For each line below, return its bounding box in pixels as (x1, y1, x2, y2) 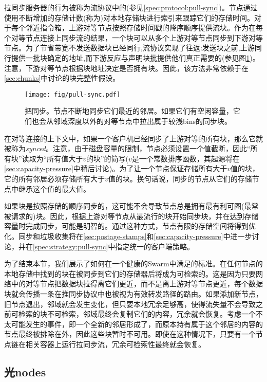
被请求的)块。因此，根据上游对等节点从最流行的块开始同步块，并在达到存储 (4, 210, 259, 221)
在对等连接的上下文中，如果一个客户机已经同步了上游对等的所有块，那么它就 (4, 133, 263, 143)
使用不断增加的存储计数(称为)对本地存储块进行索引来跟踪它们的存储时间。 (4, 12, 254, 23)
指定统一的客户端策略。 (115, 241, 195, 251)
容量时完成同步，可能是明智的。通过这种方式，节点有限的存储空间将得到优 (4, 221, 256, 231)
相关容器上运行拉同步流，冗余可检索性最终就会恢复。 (25, 338, 205, 349)
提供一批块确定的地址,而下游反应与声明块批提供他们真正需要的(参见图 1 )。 (11, 52, 260, 63)
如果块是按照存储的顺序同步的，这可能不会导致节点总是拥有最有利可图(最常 (4, 201, 259, 211)
